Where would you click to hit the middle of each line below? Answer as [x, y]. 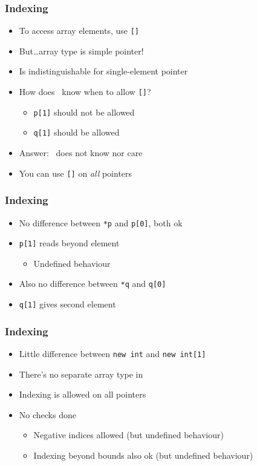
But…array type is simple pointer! [81, 51]
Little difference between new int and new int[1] [112, 353]
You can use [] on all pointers [76, 173]
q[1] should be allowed [76, 132]
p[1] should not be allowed [84, 112]
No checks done [47, 414]
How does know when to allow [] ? [85, 92]
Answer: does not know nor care [81, 153]
